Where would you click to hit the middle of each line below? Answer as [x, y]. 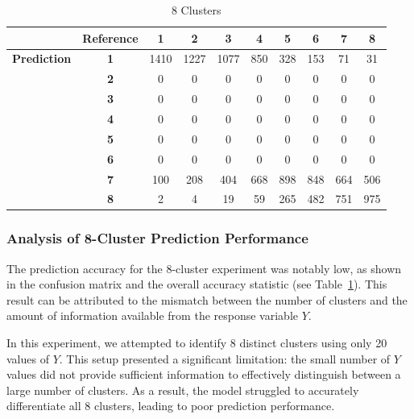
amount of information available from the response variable [152, 315]
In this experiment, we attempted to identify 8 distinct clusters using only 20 [197, 343]
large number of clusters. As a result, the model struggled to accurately [183, 390]
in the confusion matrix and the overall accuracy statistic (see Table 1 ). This [197, 284]
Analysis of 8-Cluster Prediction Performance [157, 238]
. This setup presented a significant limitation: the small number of [225, 358]
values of [28, 358]
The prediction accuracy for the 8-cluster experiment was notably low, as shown [204, 268]
